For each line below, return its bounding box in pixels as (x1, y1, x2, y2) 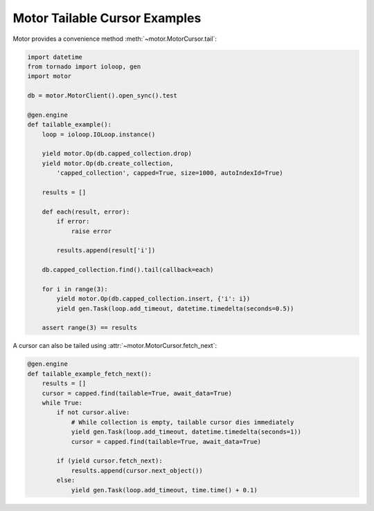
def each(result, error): (42, 207, 130, 216)
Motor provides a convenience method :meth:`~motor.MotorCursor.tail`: (12, 35, 217, 43)
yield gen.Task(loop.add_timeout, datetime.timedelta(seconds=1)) (71, 428, 301, 436)
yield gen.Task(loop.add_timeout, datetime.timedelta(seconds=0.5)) (56, 304, 294, 313)
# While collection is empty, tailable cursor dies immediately (71, 418, 294, 426)
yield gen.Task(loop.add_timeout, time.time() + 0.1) (71, 486, 258, 494)
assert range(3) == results (42, 324, 138, 332)
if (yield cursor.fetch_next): (56, 457, 163, 465)
